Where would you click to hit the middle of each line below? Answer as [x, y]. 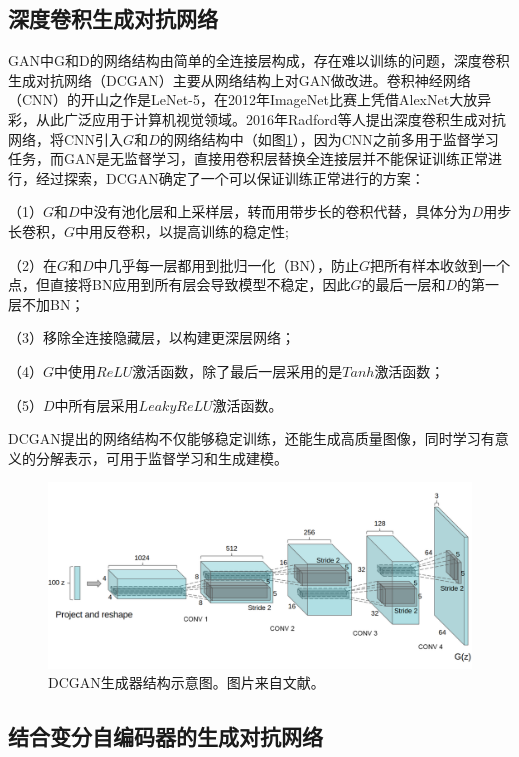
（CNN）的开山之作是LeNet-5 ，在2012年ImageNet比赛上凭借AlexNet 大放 [243, 99]
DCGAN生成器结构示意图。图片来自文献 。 [186, 682]
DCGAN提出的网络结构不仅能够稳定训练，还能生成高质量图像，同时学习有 [251, 438]
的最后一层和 [403, 284]
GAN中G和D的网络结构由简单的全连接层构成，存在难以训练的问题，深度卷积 [259, 60]
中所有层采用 [96, 404]
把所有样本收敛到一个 [440, 264]
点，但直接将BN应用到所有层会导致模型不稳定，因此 [179, 284]
